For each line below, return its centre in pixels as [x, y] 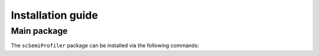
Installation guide [55, 15]
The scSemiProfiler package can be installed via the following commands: [105, 45]
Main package [39, 31]
